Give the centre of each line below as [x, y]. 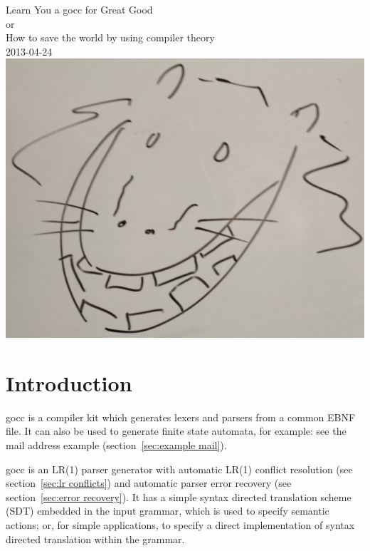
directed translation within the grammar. [95, 539]
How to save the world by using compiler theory [110, 37]
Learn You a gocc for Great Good [79, 9]
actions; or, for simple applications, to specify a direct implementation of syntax [180, 525]
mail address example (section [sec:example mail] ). [116, 445]
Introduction [69, 382]
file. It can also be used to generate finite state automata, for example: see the [176, 431]
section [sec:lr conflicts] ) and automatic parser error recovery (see [149, 483]
